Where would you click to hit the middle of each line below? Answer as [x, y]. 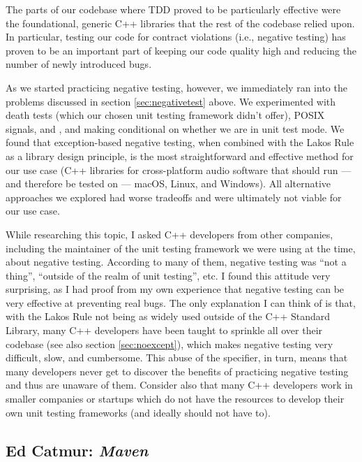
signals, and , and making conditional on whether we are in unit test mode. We [175, 128]
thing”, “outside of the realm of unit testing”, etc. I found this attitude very [168, 275]
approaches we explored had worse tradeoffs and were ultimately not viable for [174, 197]
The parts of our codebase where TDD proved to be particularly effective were [173, 9]
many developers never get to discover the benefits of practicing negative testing [177, 371]
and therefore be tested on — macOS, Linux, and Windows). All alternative [168, 183]
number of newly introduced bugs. [79, 64]
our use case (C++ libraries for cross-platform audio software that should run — [179, 169]
